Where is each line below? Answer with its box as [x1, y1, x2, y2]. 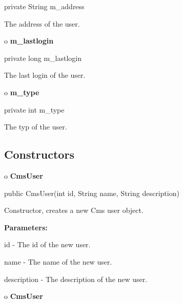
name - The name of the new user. [4, 256, 112, 267]
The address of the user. [4, 18, 80, 29]
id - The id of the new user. [4, 239, 91, 250]
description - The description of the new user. [4, 273, 148, 284]
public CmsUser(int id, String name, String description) [4, 187, 179, 198]
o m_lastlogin [4, 35, 54, 46]
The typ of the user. [4, 121, 67, 132]
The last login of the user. [4, 70, 86, 80]
